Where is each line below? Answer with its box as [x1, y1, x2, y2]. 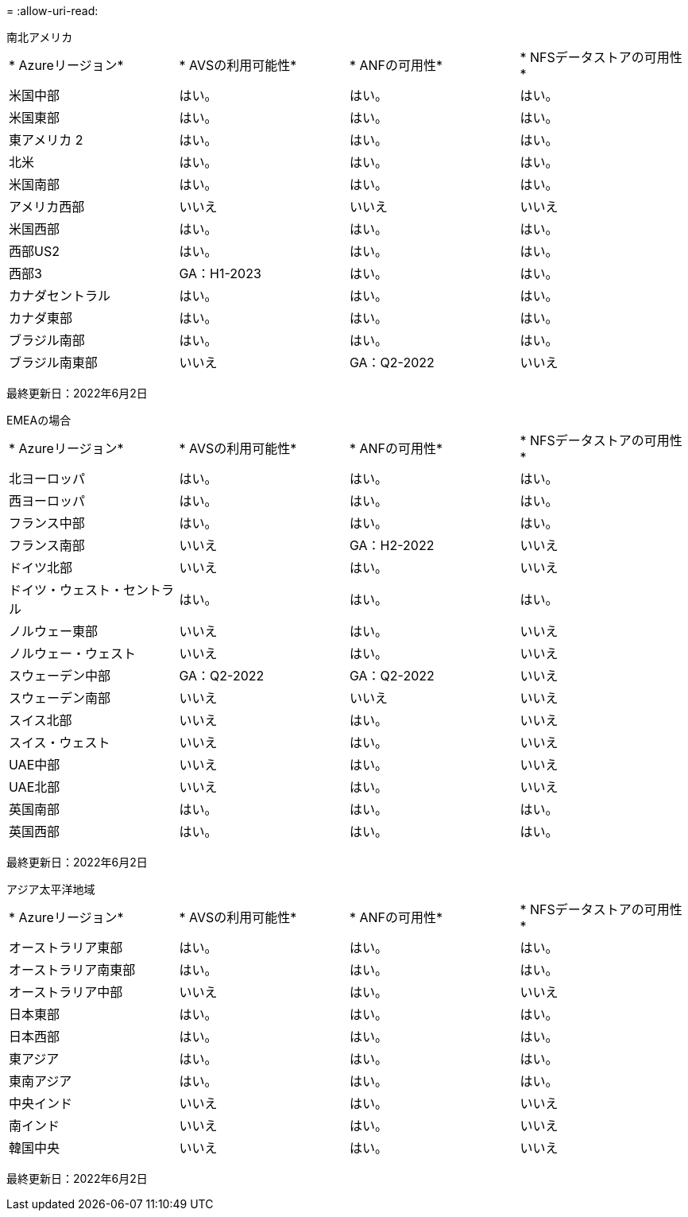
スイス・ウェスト [9, 734, 110, 750]
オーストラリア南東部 [9, 962, 136, 978]
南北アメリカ [6, 30, 73, 44]
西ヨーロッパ [9, 493, 86, 509]
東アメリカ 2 [9, 132, 83, 148]
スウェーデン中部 [9, 668, 111, 684]
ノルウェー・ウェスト [9, 645, 137, 661]
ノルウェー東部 [9, 623, 99, 639]
